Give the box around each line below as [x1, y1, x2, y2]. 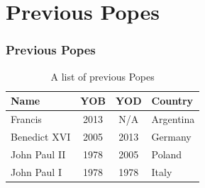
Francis [11, 112, 42, 127]
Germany [151, 129, 192, 143]
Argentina [151, 112, 195, 127]
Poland [151, 146, 182, 161]
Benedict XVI [11, 129, 71, 143]
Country [151, 93, 194, 108]
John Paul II [11, 146, 66, 161]
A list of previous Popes [50, 69, 155, 83]
